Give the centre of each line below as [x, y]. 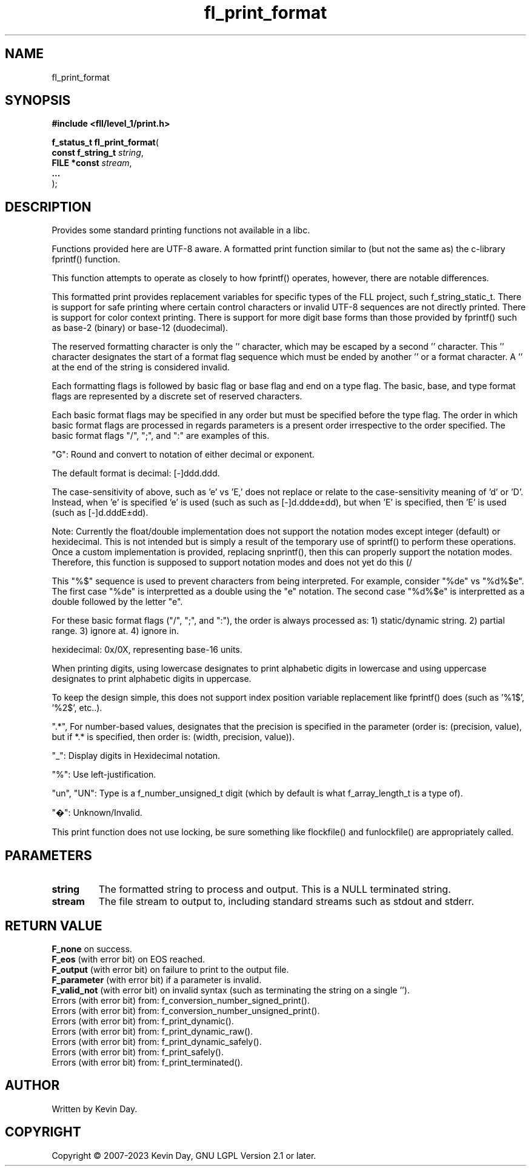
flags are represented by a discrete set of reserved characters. [177, 396]
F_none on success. [92, 949]
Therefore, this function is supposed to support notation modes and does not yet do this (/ [232, 562]
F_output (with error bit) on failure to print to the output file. [170, 969]
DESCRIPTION [48, 207]
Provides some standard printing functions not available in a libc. [181, 230]
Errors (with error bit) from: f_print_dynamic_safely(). [157, 1041]
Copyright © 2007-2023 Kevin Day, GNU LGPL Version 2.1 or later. [184, 1155]
